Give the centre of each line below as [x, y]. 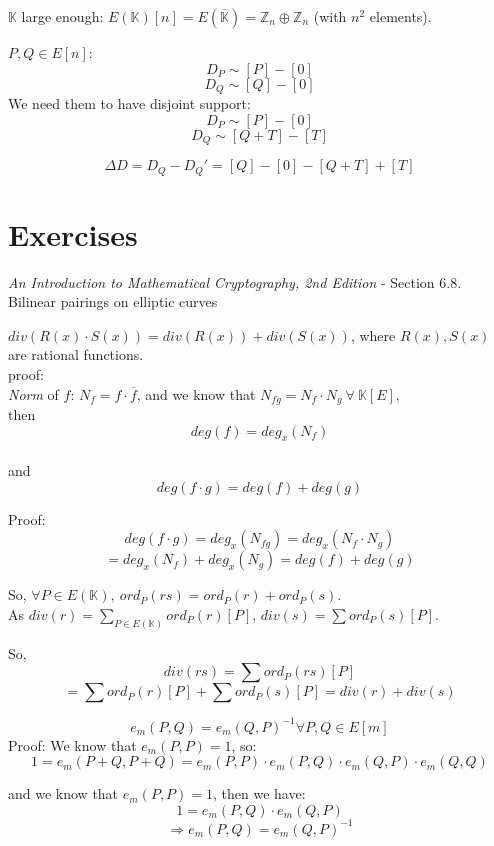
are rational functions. [76, 354]
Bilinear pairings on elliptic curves [113, 301]
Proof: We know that [72, 744]
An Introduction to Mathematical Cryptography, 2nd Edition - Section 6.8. [235, 281]
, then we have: [259, 793]
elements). [400, 16]
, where [373, 334]
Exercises [73, 233]
